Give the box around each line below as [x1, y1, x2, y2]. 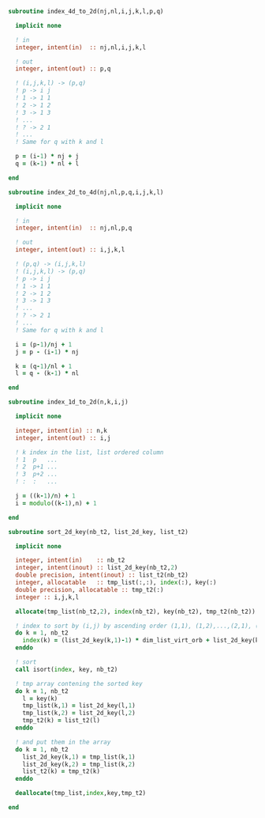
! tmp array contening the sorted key [15, 680, 144, 687]
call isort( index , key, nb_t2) [15, 665, 118, 673]
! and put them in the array [15, 738, 111, 746]
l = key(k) [22, 695, 58, 702]
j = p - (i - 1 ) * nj [15, 348, 80, 356]
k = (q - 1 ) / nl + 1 [15, 362, 73, 370]
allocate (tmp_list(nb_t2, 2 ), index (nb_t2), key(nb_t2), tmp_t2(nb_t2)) [15, 608, 256, 615]
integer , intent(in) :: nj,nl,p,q [15, 224, 132, 233]
